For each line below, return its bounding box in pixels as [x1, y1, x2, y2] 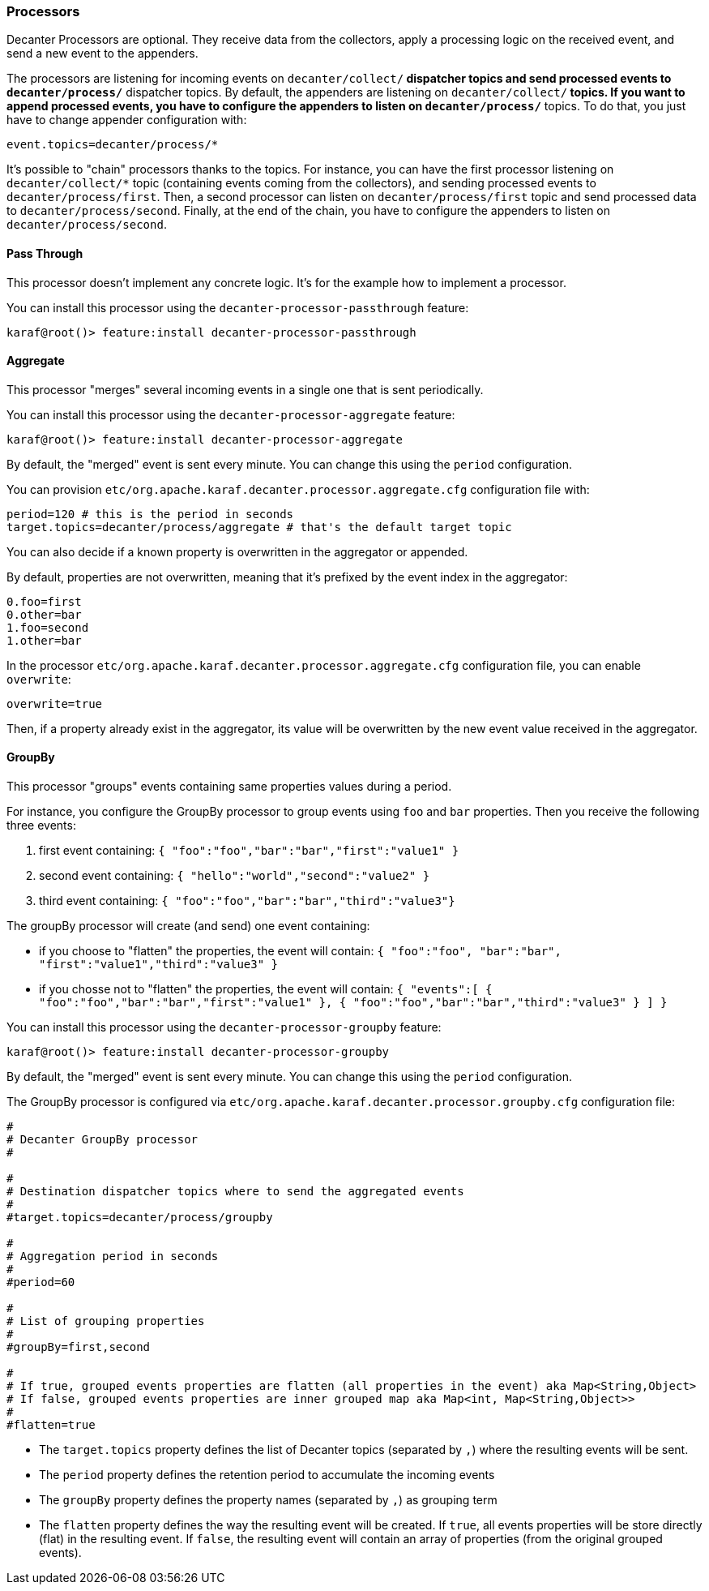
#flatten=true [6, 1418, 96, 1432]
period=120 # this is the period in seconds [6, 507, 294, 521]
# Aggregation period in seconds [6, 1250, 219, 1263]
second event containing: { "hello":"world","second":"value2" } [39, 868, 430, 883]
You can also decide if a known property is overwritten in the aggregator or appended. [6, 544, 468, 559]
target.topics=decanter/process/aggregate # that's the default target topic [6, 520, 512, 534]
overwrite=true [6, 697, 103, 710]
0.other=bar [6, 607, 82, 621]
